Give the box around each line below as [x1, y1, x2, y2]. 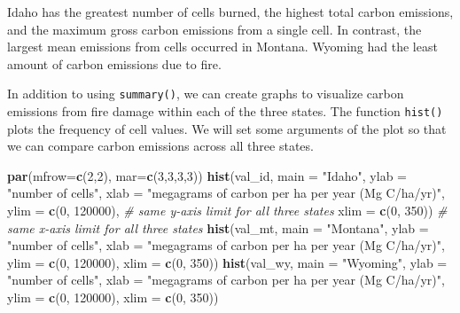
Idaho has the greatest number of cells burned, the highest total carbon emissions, [7, 3, 454, 20]
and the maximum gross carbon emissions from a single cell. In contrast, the [7, 20, 422, 38]
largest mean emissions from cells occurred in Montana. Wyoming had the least [7, 37, 438, 56]
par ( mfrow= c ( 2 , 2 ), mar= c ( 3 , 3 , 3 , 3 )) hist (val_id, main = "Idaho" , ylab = [7, 166, 407, 184]
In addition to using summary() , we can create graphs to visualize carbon [7, 84, 404, 103]
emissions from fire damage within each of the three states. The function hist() [7, 102, 443, 121]
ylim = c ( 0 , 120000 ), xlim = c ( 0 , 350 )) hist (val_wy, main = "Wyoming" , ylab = [7, 253, 448, 271]
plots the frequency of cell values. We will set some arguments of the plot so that [7, 119, 447, 137]
